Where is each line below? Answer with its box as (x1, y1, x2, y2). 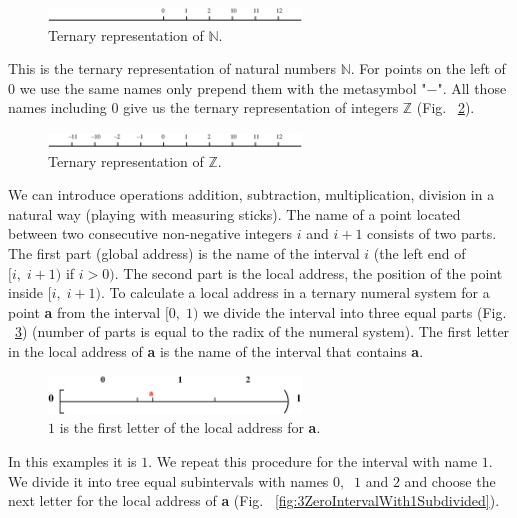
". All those (437, 77, 507, 98)
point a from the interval (8, 301, 161, 322)
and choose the (404, 470, 496, 491)
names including (8, 97, 107, 118)
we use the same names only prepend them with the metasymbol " (19, 77, 427, 98)
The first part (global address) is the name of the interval (8, 242, 360, 263)
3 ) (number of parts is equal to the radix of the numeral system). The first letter (15, 321, 510, 342)
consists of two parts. (367, 223, 497, 244)
